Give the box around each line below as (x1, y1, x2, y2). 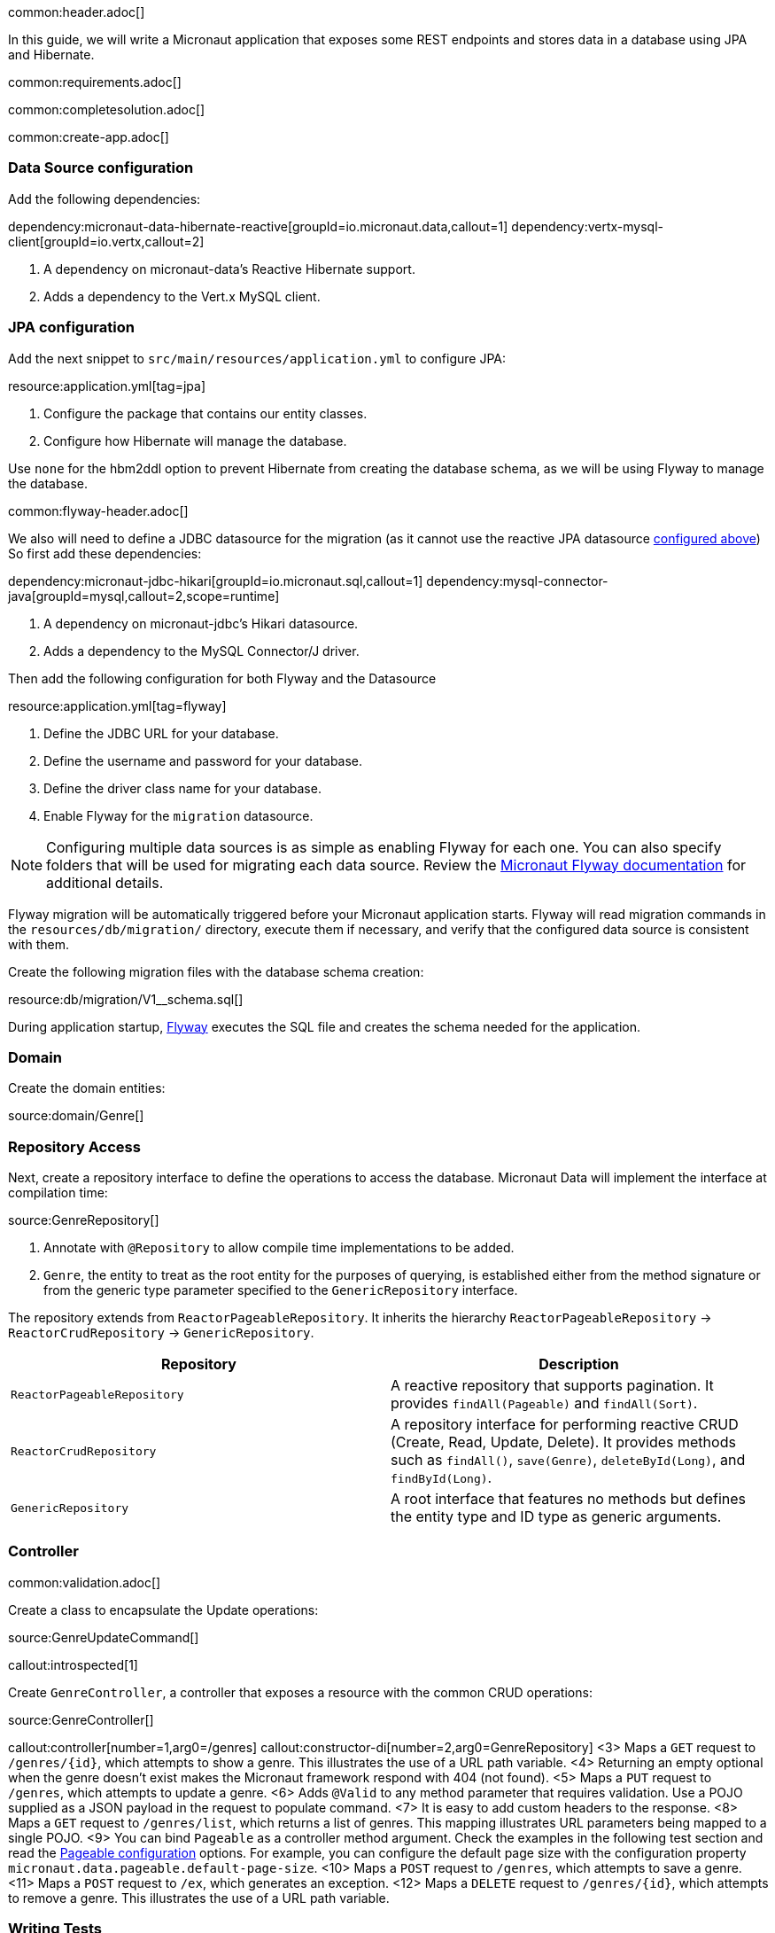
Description (539, 1355, 619, 1373)
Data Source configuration (8, 159, 194, 177)
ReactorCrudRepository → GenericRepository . (8, 1325, 314, 1340)
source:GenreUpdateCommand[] (8, 1629, 199, 1645)
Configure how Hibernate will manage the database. (43, 433, 347, 448)
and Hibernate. (8, 47, 95, 62)
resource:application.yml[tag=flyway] (8, 698, 227, 713)
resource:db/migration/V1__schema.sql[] (8, 991, 244, 1007)
